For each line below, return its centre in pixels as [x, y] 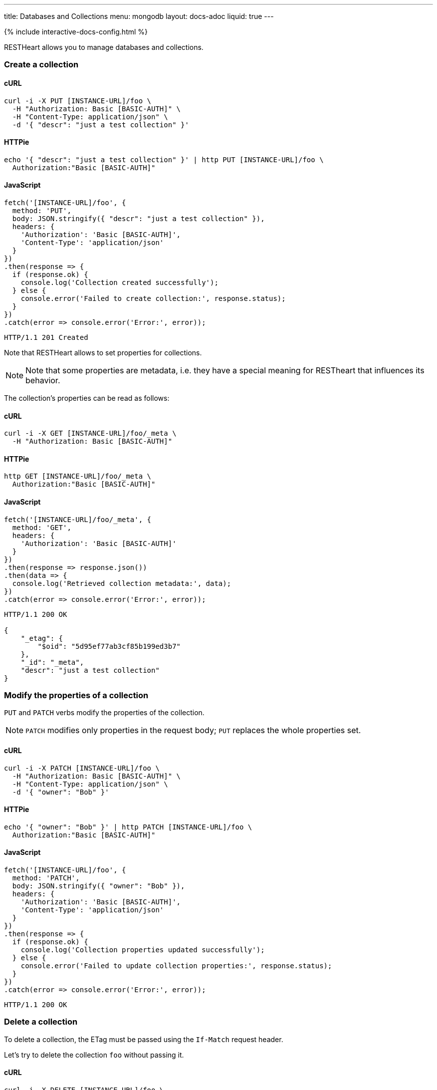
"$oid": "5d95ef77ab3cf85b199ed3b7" [109, 646]
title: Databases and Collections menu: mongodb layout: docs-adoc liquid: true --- [139, 16]
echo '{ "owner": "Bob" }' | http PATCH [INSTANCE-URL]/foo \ [128, 827]
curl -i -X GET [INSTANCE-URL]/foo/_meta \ [90, 433]
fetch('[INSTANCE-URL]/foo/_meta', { [78, 519]
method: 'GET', [42, 527]
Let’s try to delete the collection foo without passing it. [94, 1055]
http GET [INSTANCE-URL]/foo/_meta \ [78, 476]
